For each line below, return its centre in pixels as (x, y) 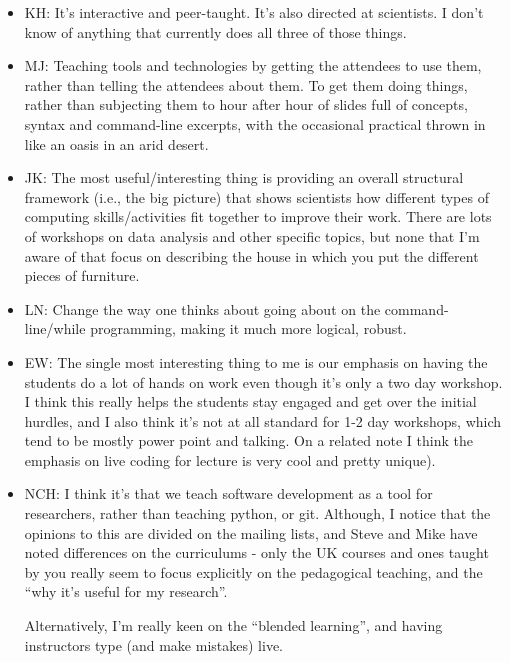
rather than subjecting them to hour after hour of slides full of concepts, (246, 104)
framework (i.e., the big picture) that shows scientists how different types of (256, 196)
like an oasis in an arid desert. (116, 143)
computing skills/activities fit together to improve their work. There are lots (258, 216)
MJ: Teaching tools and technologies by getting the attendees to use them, (253, 65)
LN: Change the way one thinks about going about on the (202, 308)
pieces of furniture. (82, 275)
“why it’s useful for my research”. (126, 591)
